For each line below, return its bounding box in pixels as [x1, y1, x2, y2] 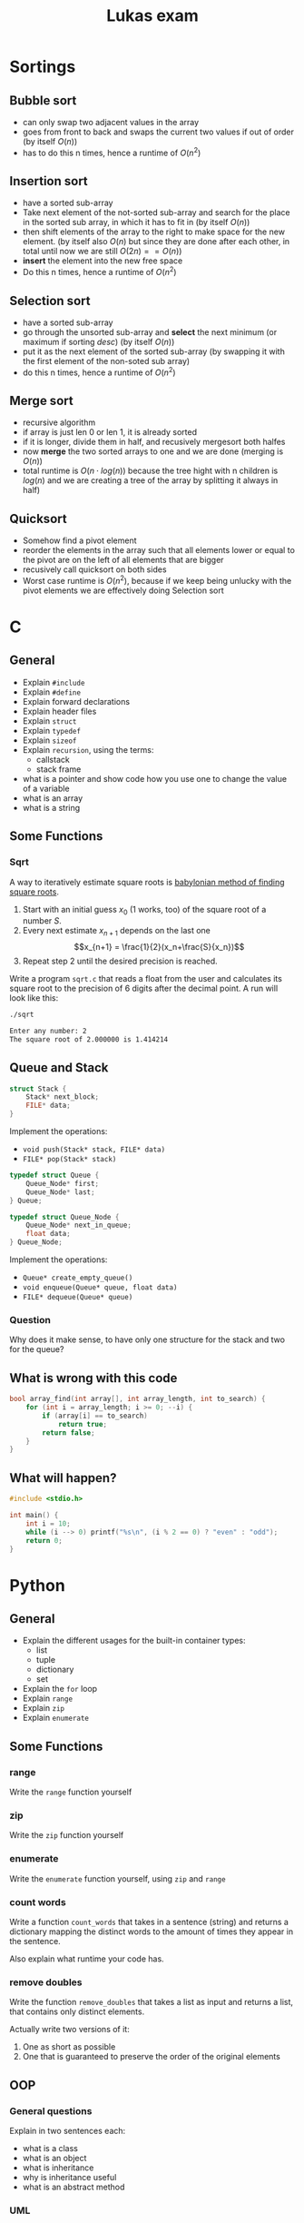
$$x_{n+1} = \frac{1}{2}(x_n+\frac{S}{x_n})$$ [74, 942, 245, 953]
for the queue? [9, 1344, 64, 1355]
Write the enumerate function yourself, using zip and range [9, 1872, 226, 1884]
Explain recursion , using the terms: [22, 744, 154, 755]
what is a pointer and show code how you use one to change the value [22, 773, 288, 784]
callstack [35, 754, 70, 765]
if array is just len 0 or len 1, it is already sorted [22, 427, 198, 438]
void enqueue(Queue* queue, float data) [22, 1283, 178, 1292]
